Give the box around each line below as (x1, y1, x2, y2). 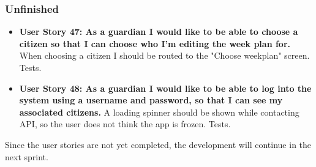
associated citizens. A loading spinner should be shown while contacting (19, 105, 299, 118)
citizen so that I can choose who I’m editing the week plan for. (19, 37, 291, 50)
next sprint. (5, 150, 48, 163)
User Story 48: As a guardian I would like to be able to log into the (19, 81, 312, 94)
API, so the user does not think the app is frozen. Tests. (19, 117, 231, 130)
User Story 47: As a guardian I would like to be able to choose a (19, 25, 298, 38)
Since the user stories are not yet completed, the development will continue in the (5, 138, 312, 150)
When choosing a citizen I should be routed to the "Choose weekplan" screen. (19, 49, 310, 62)
